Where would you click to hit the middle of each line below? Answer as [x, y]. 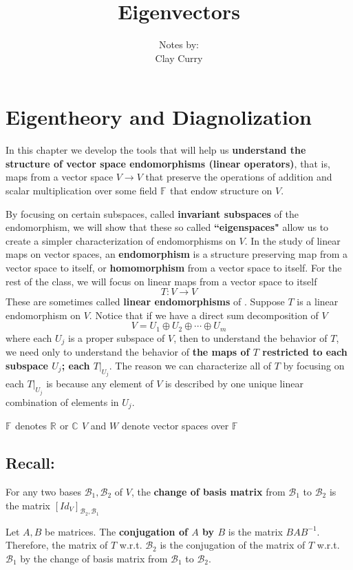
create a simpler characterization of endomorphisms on [121, 240]
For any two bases [44, 491]
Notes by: [179, 44]
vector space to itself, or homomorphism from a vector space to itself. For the [174, 267]
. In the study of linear [292, 240]
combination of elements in [62, 401]
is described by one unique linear [234, 384]
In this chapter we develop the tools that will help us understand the [156, 150]
